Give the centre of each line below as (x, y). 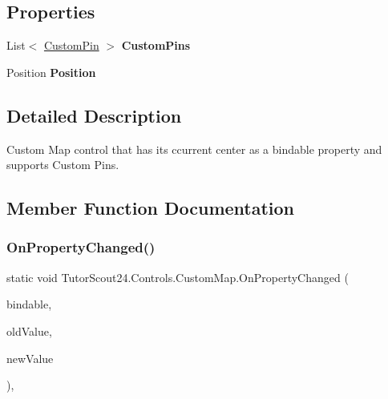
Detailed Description (94, 115)
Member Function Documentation (151, 208)
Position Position (51, 72)
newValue (30, 358)
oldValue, (29, 330)
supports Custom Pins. (63, 165)
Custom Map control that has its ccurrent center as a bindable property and (194, 149)
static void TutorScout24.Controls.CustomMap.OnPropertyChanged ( (178, 277)
